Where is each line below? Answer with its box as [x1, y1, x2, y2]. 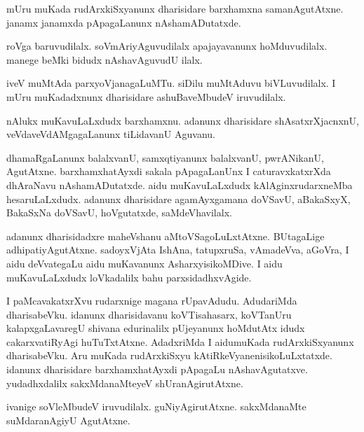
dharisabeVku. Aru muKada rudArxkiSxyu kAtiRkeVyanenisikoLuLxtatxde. [6, 348, 332, 363]
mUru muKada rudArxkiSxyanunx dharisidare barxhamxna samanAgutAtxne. [6, 1, 344, 15]
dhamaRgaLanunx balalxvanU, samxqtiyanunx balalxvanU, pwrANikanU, [6, 150, 324, 165]
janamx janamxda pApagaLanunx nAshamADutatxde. [6, 15, 241, 29]
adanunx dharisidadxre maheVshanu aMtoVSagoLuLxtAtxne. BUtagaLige [6, 228, 325, 243]
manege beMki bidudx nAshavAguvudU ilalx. [6, 52, 203, 67]
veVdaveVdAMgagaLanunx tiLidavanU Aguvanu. [6, 127, 215, 141]
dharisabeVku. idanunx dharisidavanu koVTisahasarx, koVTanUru [6, 307, 292, 321]
